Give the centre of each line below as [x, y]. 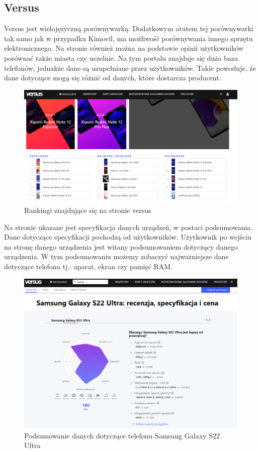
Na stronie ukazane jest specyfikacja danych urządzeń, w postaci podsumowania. [128, 227]
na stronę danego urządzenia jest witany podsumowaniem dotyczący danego [121, 246]
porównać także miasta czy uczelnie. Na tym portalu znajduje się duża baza [121, 58]
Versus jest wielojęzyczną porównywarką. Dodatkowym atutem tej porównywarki [129, 28]
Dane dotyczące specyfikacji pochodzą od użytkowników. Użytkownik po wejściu [128, 237]
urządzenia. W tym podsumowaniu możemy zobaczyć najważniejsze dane [116, 256]
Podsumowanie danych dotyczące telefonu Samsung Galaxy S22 [122, 435]
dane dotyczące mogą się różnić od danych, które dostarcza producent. [113, 78]
